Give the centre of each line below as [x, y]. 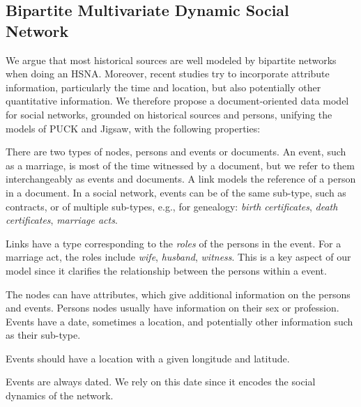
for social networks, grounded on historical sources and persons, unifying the [169, 114]
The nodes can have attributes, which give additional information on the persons [178, 294]
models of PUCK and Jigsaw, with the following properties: [133, 128]
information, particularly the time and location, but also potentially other [163, 87]
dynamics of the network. [60, 396]
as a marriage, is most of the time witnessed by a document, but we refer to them [180, 165]
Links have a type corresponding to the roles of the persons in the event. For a [174, 243]
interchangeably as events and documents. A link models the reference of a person [181, 179]
